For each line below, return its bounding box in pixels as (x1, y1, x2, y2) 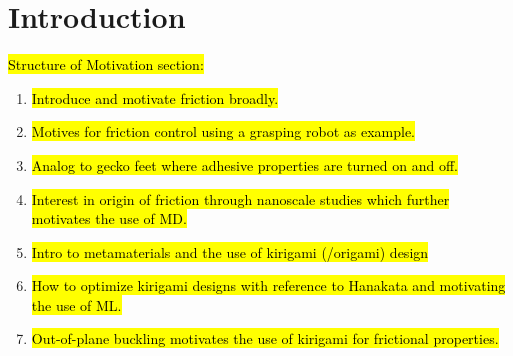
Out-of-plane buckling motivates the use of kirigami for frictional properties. (31, 328, 499, 349)
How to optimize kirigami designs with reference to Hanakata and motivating (31, 275, 506, 296)
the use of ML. (31, 294, 122, 315)
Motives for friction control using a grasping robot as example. (31, 121, 415, 142)
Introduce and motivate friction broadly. (31, 87, 279, 108)
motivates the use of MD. (31, 208, 187, 229)
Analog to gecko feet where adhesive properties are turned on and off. (31, 154, 458, 175)
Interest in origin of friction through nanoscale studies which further (31, 188, 450, 209)
